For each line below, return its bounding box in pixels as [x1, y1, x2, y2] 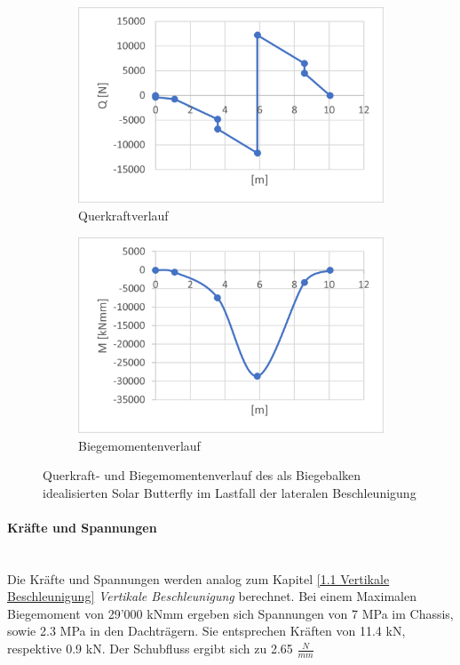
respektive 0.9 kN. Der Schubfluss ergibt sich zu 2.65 [7, 639, 293, 658]
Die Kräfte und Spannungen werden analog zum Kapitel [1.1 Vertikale [7, 569, 390, 588]
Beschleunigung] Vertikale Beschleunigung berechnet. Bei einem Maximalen [7, 587, 416, 605]
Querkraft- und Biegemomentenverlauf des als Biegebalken [43, 466, 361, 485]
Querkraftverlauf [78, 205, 169, 224]
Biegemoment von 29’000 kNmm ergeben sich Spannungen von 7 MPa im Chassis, [7, 604, 454, 622]
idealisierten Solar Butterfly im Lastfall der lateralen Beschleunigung [43, 483, 416, 501]
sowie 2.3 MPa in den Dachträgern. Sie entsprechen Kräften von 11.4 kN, [7, 621, 406, 640]
